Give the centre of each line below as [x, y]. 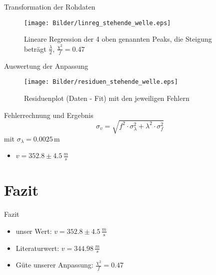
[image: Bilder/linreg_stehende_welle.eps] [97, 23]
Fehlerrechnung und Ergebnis [49, 115]
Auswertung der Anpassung [46, 65]
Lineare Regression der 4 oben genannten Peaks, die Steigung [118, 39]
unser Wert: [34, 231]
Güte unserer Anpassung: [54, 265]
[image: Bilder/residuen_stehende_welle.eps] [101, 82]
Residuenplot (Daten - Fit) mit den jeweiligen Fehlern [107, 98]
